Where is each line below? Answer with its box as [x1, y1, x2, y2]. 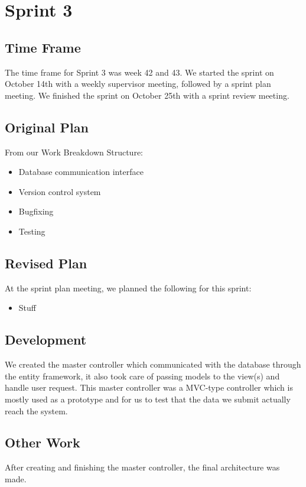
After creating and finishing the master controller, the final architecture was [5, 461, 280, 473]
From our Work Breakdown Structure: [5, 145, 143, 158]
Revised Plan [5, 254, 87, 272]
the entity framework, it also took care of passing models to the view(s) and [5, 369, 280, 382]
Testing [18, 225, 45, 237]
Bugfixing [18, 205, 54, 217]
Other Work [5, 433, 80, 452]
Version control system [18, 185, 101, 197]
